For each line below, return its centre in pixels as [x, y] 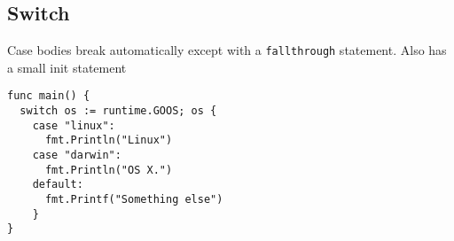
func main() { [49, 96]
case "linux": [74, 125]
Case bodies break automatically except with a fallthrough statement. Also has [227, 50]
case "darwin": [77, 155]
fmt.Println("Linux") [109, 140]
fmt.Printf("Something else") [134, 200]
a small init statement [67, 67]
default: [58, 185]
